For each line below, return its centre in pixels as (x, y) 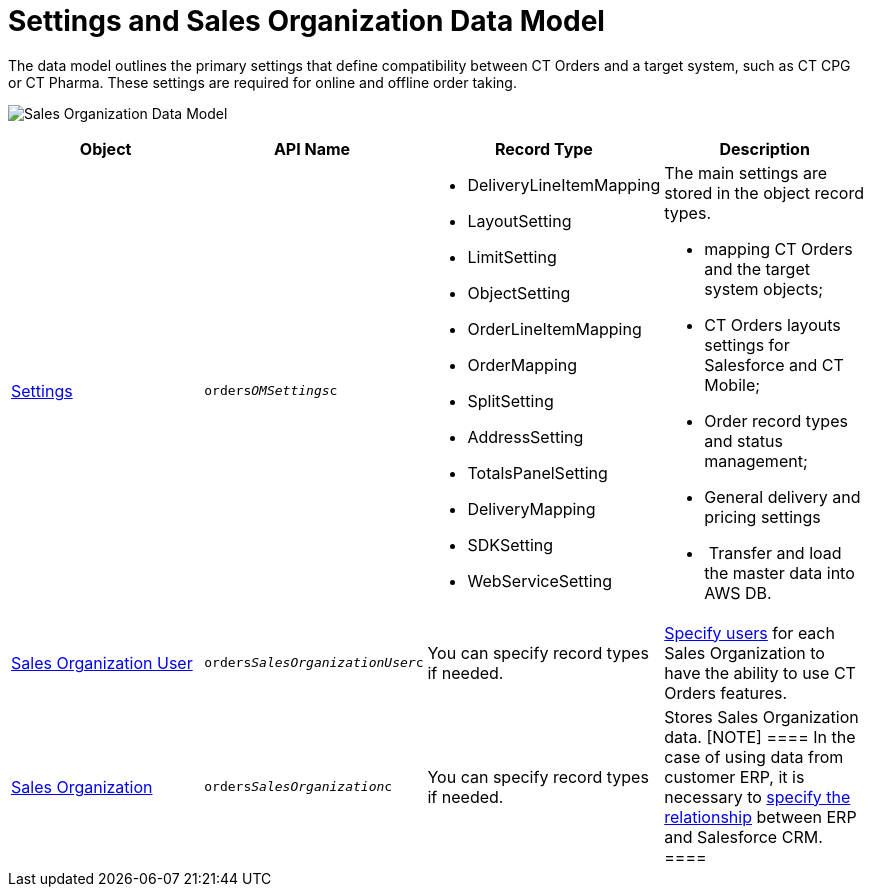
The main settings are (746, 172)
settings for (747, 344)
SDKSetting (510, 544)
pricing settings (762, 516)
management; (756, 460)
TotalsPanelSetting (537, 472)
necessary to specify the (757, 796)
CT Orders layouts (772, 324)
